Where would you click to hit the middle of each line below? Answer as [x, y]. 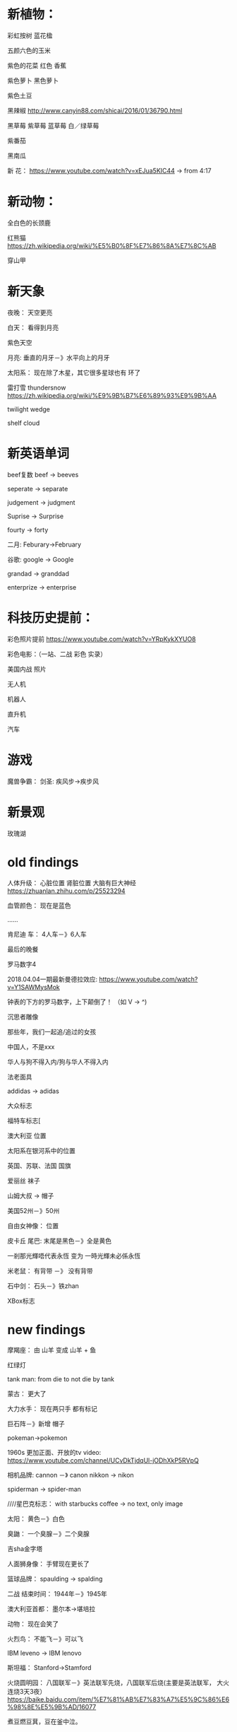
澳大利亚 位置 [27, 1135]
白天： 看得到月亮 [33, 327]
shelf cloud [24, 423]
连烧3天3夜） [27, 1692]
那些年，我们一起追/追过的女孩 [52, 1031]
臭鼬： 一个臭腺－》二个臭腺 [48, 1534]
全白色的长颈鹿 [29, 223]
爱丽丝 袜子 [24, 1181]
